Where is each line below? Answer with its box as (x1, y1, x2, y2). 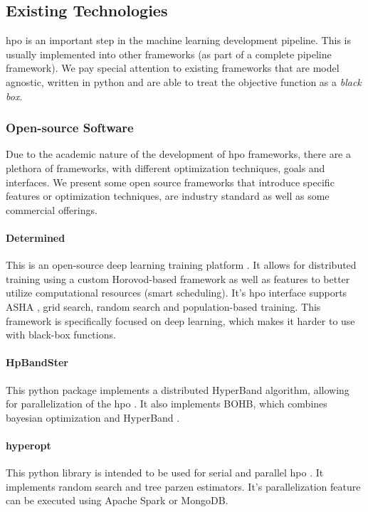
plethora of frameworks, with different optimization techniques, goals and (6, 160, 325, 175)
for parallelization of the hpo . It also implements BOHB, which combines (6, 396, 327, 411)
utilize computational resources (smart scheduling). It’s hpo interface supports (6, 285, 347, 300)
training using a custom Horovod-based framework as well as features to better (6, 271, 350, 286)
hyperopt (6, 437, 51, 452)
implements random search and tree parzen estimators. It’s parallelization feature (6, 479, 361, 494)
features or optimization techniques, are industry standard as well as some (6, 188, 330, 203)
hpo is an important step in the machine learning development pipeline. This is (6, 33, 351, 48)
